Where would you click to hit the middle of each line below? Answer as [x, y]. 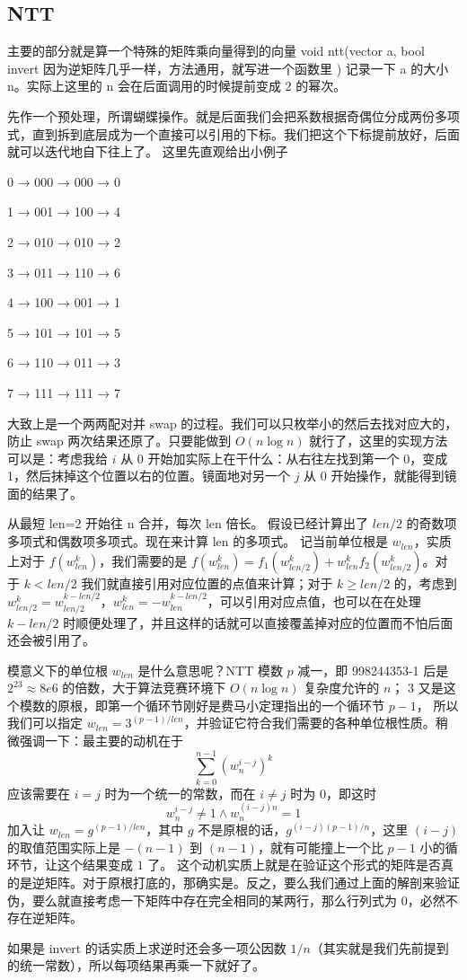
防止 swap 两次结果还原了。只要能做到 [119, 441]
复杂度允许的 [342, 688]
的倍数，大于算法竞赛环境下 [144, 688]
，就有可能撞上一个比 [320, 847]
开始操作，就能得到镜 [394, 476]
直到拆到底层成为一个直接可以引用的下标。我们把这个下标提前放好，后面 [246, 133]
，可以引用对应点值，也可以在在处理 [314, 601]
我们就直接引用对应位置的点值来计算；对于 [207, 583]
